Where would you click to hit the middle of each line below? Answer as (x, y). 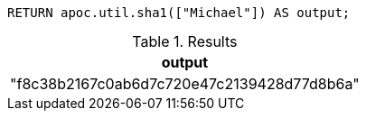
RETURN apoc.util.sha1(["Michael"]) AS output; (179, 13)
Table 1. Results (185, 41)
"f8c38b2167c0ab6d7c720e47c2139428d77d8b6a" (185, 84)
